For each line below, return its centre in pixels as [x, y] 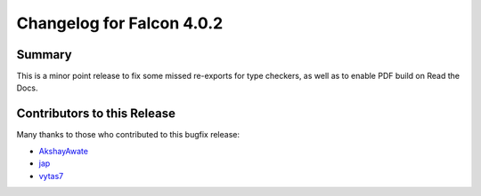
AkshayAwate [64, 151]
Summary [44, 55]
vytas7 [51, 176]
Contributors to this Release [96, 114]
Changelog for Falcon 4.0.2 [120, 23]
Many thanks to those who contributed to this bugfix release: [128, 135]
